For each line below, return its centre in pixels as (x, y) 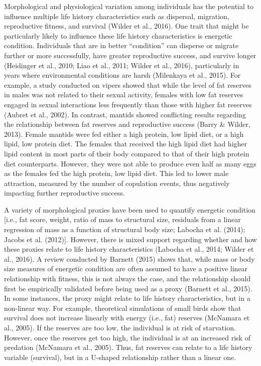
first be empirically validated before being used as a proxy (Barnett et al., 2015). (128, 288)
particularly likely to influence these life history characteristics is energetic (118, 35)
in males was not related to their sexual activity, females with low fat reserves (124, 95)
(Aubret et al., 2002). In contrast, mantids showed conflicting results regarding (125, 114)
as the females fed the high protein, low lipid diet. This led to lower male (116, 173)
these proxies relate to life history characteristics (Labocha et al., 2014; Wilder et (129, 249)
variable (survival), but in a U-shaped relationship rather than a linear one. (120, 357)
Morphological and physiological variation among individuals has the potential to (129, 6)
